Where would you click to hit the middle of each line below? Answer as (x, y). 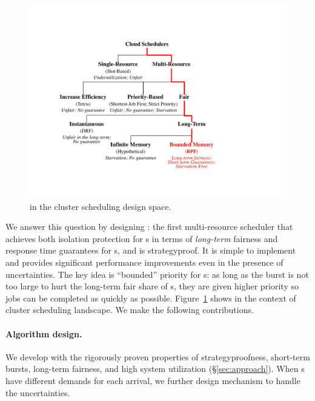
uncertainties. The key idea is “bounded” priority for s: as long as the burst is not (157, 274)
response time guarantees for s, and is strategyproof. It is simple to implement (151, 250)
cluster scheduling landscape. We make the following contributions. (130, 310)
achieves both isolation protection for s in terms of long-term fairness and (142, 238)
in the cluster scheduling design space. (101, 206)
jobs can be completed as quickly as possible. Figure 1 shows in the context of (151, 298)
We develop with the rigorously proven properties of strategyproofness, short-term (158, 356)
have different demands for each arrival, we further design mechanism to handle (153, 380)
